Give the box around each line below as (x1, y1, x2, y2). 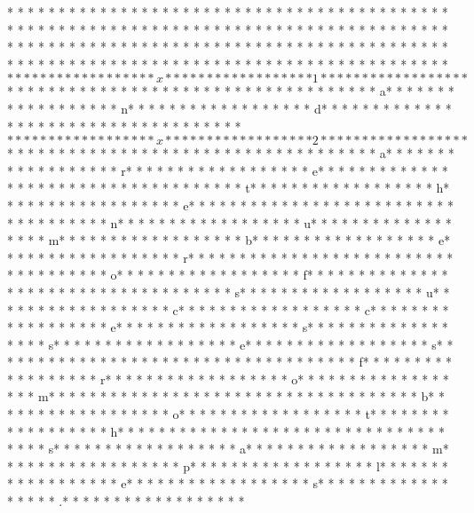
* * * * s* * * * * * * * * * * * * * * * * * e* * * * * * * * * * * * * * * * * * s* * (7, 335, 454, 353)
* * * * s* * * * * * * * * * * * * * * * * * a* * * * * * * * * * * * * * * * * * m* (7, 439, 449, 458)
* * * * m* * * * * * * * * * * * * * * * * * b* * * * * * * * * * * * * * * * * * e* (7, 231, 451, 249)
